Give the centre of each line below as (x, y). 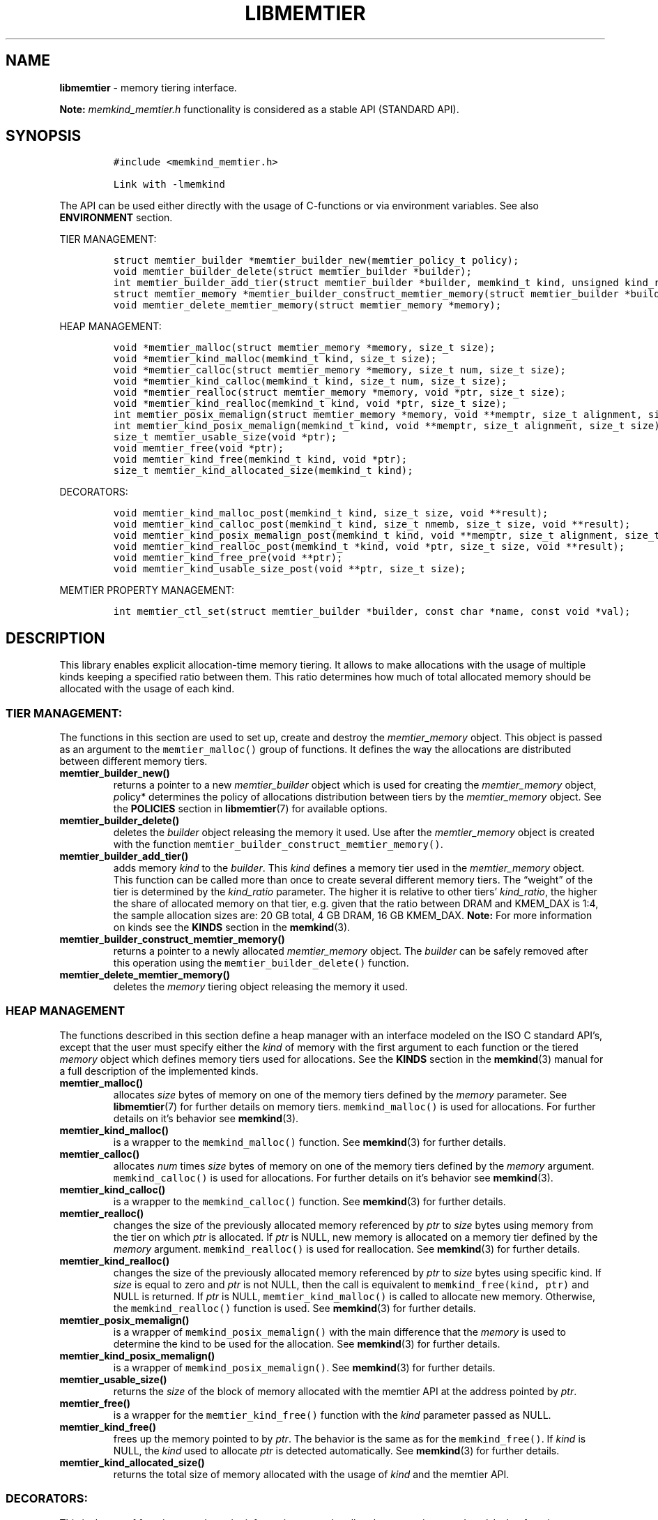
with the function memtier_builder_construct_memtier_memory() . (278, 844)
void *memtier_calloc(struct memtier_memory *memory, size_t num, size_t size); (339, 370)
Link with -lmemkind (169, 185)
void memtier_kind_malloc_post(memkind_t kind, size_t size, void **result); (331, 513)
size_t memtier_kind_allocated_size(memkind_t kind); (263, 471)
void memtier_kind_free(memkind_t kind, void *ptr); (260, 460)
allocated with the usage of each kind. (147, 689)
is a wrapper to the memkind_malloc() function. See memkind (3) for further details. (309, 1142)
